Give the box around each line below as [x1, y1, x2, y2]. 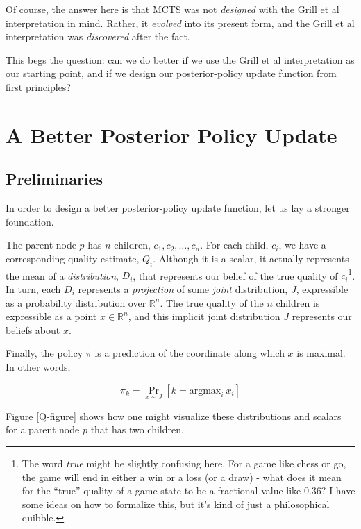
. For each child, [200, 237, 269, 252]
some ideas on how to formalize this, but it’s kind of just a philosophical [22, 496, 330, 511]
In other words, [6, 359, 71, 373]
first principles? [6, 79, 71, 94]
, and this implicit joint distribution [128, 309, 280, 324]
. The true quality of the [160, 295, 264, 310]
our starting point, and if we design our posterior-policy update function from [6, 66, 337, 81]
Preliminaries [6, 168, 103, 190]
